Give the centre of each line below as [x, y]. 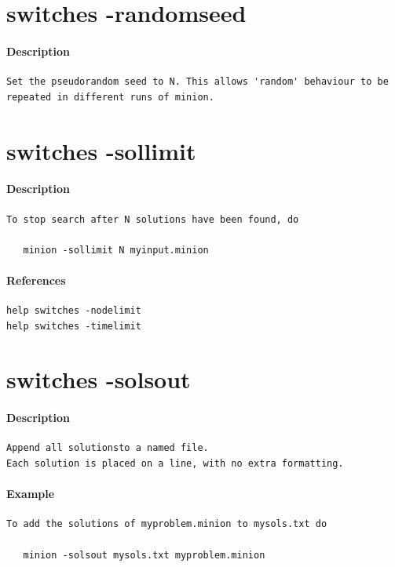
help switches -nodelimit [74, 311]
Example [31, 494]
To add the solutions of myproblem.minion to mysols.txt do [167, 524]
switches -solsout [99, 379]
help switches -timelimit [74, 326]
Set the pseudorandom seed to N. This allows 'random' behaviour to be [197, 82]
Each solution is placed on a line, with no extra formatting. [175, 464]
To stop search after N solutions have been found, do [153, 219]
